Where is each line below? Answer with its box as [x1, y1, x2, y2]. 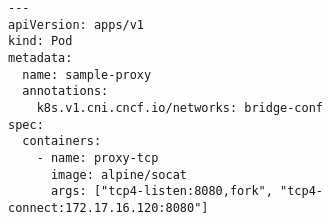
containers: [22, 134, 102, 149]
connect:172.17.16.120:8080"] [8, 200, 209, 215]
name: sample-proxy [22, 67, 152, 82]
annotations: [22, 84, 109, 99]
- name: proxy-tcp [36, 150, 159, 165]
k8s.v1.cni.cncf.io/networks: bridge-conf [36, 100, 323, 115]
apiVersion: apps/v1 [8, 17, 145, 32]
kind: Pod [8, 34, 73, 49]
